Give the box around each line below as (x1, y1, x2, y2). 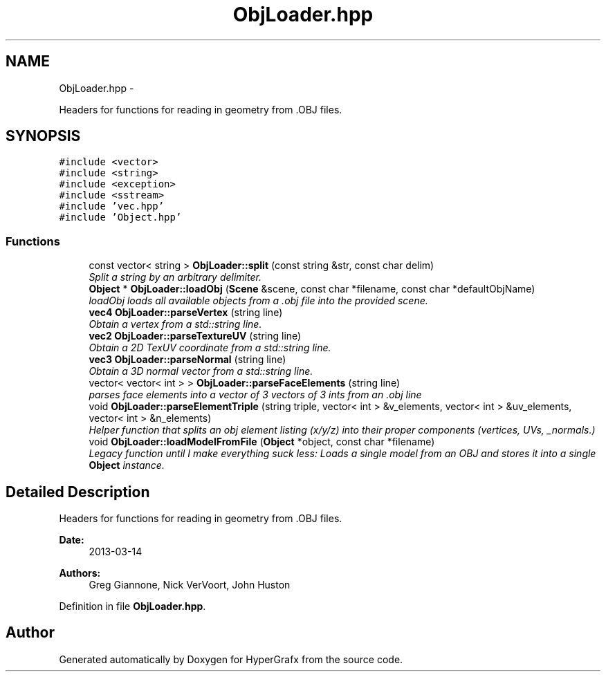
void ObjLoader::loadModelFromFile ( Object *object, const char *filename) (89, 436, 435, 448)
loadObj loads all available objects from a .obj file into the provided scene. (89, 295, 428, 307)
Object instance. (89, 459, 165, 472)
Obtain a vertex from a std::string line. (89, 318, 262, 331)
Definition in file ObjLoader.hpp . (59, 600, 206, 613)
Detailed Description (6, 483, 150, 501)
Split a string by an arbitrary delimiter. (89, 271, 261, 284)
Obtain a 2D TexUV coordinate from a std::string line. (89, 342, 331, 354)
